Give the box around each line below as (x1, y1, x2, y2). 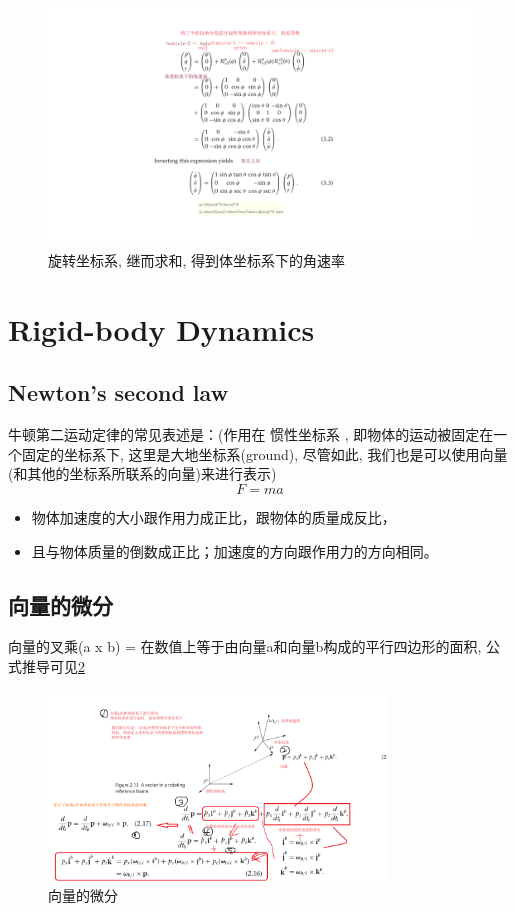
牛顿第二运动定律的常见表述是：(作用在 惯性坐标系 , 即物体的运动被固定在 (8, 424, 494, 445)
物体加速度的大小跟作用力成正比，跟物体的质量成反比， (31, 507, 396, 528)
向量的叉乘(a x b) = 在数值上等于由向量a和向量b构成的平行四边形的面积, (8, 636, 482, 657)
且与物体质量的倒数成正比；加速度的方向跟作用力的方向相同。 (31, 540, 438, 561)
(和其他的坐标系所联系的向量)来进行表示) (8, 463, 277, 484)
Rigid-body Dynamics (8, 308, 315, 349)
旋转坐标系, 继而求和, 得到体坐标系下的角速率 (48, 250, 346, 271)
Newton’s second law (8, 377, 229, 408)
